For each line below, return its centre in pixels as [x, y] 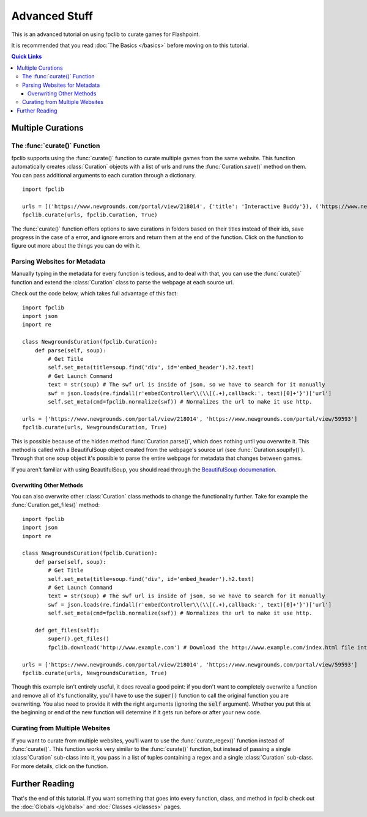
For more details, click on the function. [60, 766]
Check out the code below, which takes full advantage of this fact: [95, 294]
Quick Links [27, 57]
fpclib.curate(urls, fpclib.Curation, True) [90, 215]
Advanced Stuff [52, 16]
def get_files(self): [67, 630]
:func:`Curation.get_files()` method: [56, 505]
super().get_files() [79, 639]
